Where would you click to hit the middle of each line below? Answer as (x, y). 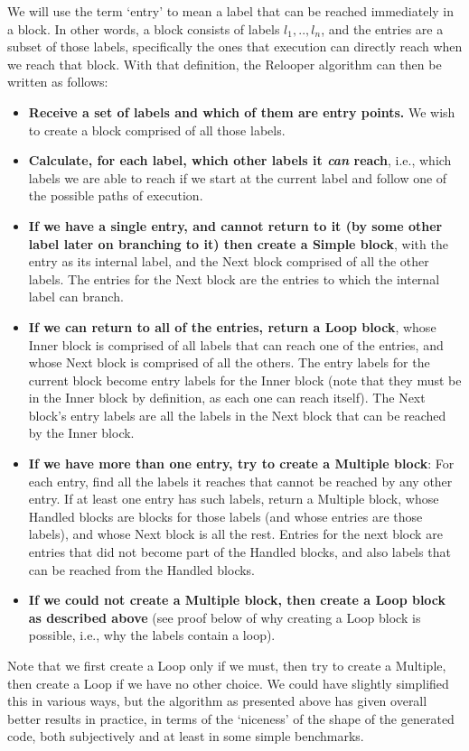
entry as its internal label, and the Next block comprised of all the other (229, 261)
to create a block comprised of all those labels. (157, 130)
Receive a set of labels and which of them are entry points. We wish (242, 111)
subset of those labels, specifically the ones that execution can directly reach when (235, 46)
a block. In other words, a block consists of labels (144, 28)
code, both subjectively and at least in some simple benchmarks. (186, 736)
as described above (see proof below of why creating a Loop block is (225, 617)
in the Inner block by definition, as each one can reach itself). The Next (227, 398)
